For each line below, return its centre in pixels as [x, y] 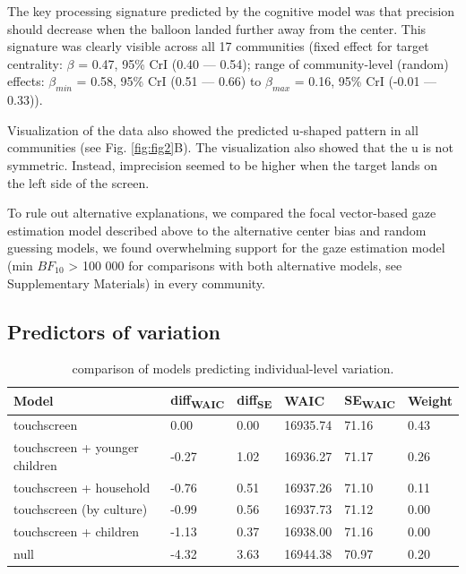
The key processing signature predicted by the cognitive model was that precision [231, 11]
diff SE [255, 400]
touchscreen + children [77, 531]
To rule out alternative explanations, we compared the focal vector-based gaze [222, 213]
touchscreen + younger [76, 447]
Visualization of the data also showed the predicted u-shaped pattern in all [213, 129]
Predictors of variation [114, 331]
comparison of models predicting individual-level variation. [233, 368]
